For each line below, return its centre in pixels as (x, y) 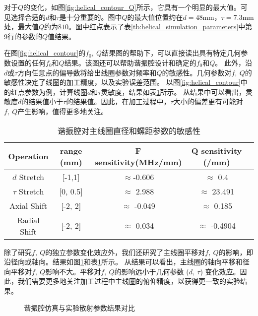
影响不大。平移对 (73, 271)
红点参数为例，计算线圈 (49, 92)
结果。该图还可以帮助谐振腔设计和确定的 (130, 62)
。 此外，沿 (233, 62)
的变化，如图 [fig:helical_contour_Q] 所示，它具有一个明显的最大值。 (132, 7)
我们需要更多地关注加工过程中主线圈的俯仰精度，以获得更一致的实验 (129, 281)
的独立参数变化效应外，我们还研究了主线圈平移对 (125, 252)
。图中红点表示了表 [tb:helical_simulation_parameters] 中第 (161, 27)
